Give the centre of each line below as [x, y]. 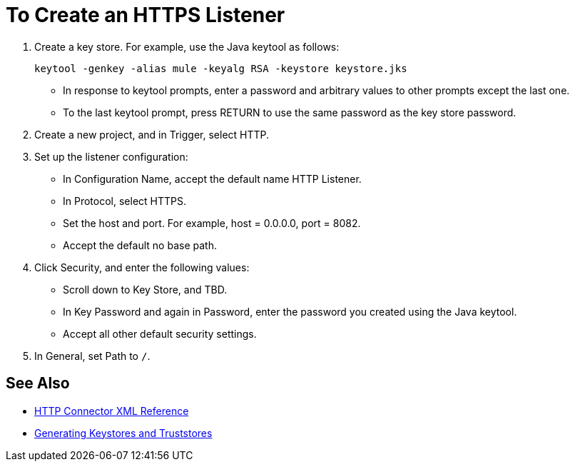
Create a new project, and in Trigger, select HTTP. [152, 134]
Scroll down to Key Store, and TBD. [145, 289]
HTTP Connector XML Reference [112, 411]
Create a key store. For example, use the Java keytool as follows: [187, 46]
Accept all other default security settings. [160, 333]
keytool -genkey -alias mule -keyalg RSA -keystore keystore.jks [221, 68]
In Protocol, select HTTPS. [124, 201]
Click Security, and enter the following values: [142, 267]
